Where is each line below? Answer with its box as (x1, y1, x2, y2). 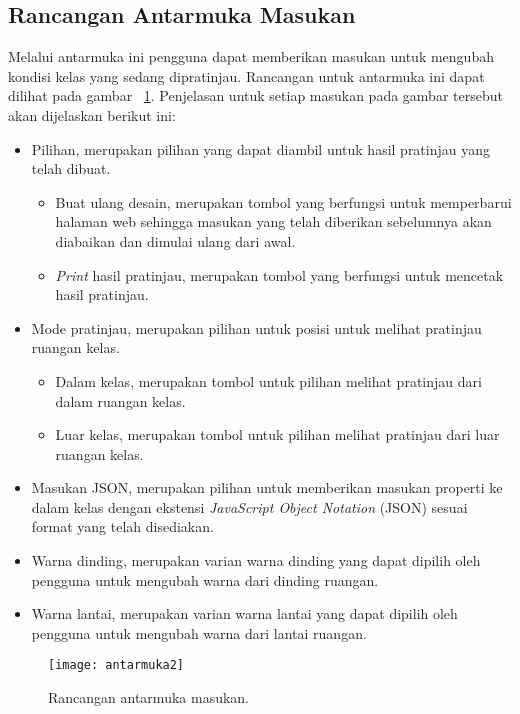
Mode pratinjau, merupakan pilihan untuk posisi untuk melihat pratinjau (31, 317, 482, 338)
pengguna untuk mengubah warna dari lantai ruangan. (31, 622, 367, 643)
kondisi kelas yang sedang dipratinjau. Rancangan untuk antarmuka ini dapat (8, 65, 485, 86)
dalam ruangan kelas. (55, 390, 186, 411)
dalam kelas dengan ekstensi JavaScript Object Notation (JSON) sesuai (31, 496, 468, 517)
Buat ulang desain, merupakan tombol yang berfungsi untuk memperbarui (55, 191, 512, 212)
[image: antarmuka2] (48, 658, 185, 673)
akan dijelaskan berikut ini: (8, 104, 176, 125)
